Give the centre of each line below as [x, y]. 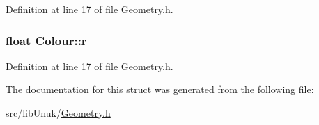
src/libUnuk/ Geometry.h [58, 112]
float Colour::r [46, 40]
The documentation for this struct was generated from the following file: [160, 89]
